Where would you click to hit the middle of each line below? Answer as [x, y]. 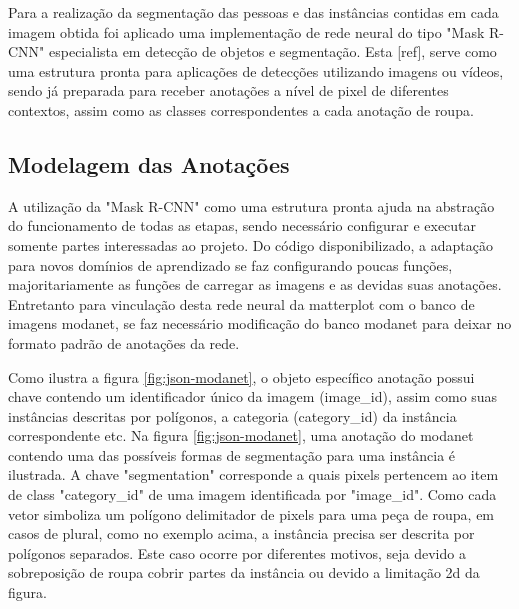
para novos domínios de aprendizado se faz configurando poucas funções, [230, 264]
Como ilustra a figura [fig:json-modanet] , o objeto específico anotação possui [241, 376]
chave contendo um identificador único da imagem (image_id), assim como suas [253, 396]
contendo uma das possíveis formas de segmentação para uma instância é [232, 454]
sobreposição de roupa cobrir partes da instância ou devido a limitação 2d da [244, 572]
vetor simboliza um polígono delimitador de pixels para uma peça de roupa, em [251, 513]
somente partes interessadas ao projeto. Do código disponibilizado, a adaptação [250, 244]
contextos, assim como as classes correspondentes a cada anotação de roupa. [241, 109]
